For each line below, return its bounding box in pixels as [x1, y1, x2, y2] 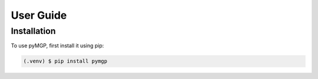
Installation [11, 26, 56, 36]
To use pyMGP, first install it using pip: [11, 42, 104, 49]
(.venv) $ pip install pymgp [23, 58, 108, 64]
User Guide [11, 9, 67, 22]
